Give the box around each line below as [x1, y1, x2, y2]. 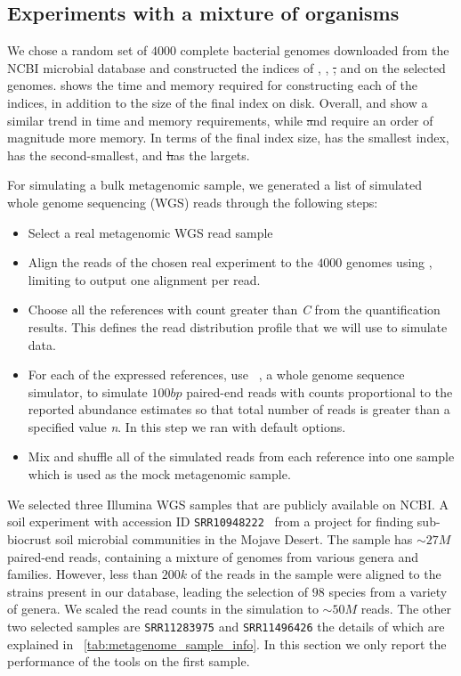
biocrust [7, 529, 52, 548]
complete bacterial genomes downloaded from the [180, 41, 449, 60]
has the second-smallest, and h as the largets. [7, 145, 250, 164]
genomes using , [346, 253, 433, 272]
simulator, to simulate [28, 382, 148, 401]
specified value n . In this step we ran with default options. [28, 417, 346, 436]
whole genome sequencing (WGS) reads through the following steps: [7, 192, 378, 211]
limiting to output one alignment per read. [28, 270, 261, 289]
